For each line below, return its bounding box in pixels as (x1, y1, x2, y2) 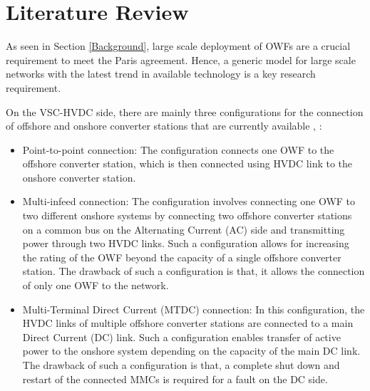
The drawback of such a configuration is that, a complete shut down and (22, 358, 340, 372)
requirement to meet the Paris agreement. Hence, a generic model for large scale (6, 52, 356, 67)
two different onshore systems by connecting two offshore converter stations (22, 208, 352, 223)
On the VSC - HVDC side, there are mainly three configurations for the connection (6, 104, 364, 119)
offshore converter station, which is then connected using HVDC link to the (22, 156, 353, 171)
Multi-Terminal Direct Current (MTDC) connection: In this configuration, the (22, 301, 365, 316)
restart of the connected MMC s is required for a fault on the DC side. (22, 371, 328, 386)
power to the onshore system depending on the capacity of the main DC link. (22, 343, 361, 358)
